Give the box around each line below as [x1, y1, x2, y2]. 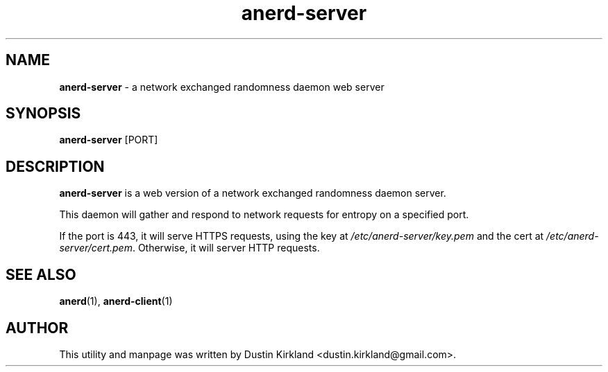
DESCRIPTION [6, 157, 105, 175]
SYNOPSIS [6, 105, 81, 123]
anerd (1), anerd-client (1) [59, 295, 173, 308]
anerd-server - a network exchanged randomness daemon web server [59, 80, 385, 93]
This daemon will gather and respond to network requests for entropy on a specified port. [59, 209, 469, 221]
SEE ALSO [6, 265, 76, 283]
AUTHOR [6, 319, 69, 337]
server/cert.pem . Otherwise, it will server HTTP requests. [59, 242, 320, 254]
